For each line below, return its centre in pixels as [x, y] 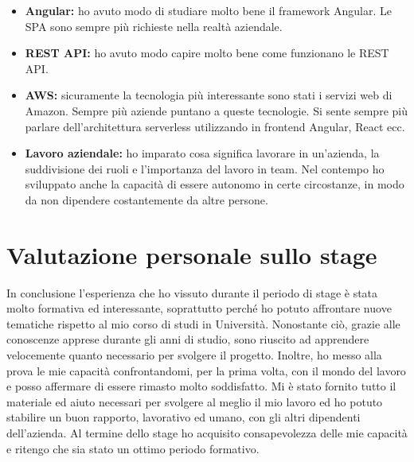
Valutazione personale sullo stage [192, 254]
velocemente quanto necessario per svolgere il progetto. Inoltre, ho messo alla [194, 355]
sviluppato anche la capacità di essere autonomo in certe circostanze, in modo [215, 184]
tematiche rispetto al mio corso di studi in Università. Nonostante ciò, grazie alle [203, 323]
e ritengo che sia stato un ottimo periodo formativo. [133, 448]
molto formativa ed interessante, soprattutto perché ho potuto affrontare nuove [199, 308]
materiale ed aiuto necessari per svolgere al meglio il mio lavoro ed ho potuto [195, 401]
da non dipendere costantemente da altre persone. [146, 199]
